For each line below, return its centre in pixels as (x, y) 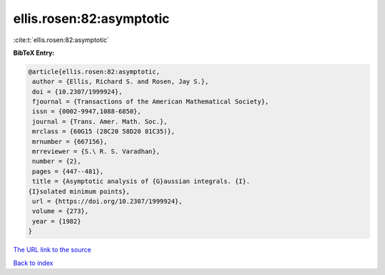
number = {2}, (57, 161)
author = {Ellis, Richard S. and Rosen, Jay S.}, (121, 82)
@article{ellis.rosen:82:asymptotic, (94, 72)
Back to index (33, 263)
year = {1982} (57, 221)
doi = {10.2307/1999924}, (77, 92)
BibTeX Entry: (34, 53)
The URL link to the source (52, 250)
